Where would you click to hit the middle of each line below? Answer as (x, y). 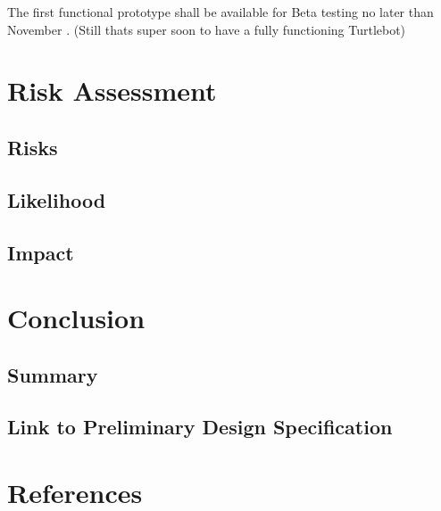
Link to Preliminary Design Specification (200, 427)
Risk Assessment (112, 91)
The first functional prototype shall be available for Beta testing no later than (220, 12)
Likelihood (57, 199)
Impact (41, 252)
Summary (53, 374)
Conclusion (76, 318)
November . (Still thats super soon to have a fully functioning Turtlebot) (207, 29)
